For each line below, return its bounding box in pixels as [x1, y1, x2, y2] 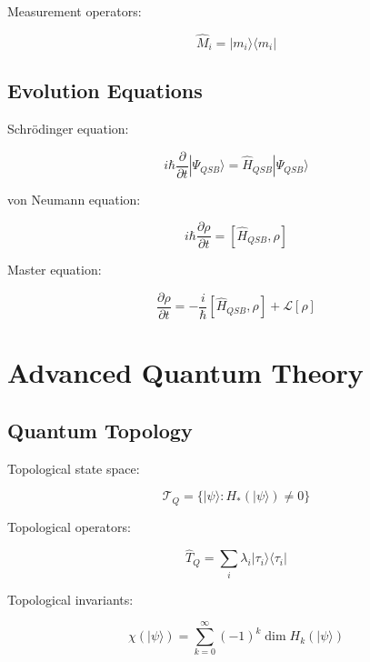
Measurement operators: [7, 2, 142, 20]
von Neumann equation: [7, 189, 141, 208]
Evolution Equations [7, 76, 203, 105]
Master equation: [7, 260, 102, 279]
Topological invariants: [7, 589, 134, 608]
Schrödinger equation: [7, 119, 129, 138]
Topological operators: [7, 517, 131, 536]
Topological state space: [7, 458, 140, 477]
